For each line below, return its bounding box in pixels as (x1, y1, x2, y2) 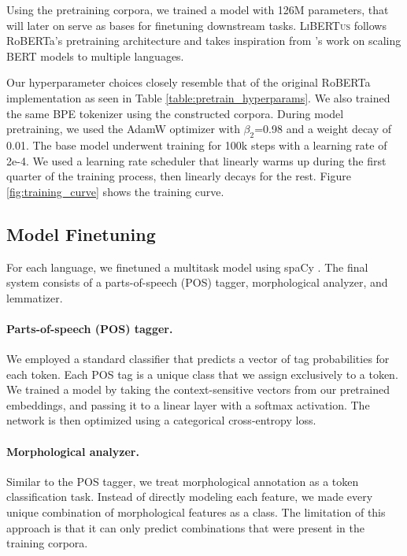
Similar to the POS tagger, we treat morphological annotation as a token (6, 473, 359, 489)
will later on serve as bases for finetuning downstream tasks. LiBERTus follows (6, 17, 387, 33)
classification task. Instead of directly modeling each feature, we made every (6, 488, 373, 505)
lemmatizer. (6, 289, 63, 306)
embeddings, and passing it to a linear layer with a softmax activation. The (6, 396, 370, 413)
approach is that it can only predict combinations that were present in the (6, 519, 364, 536)
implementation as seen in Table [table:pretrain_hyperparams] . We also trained (6, 89, 390, 106)
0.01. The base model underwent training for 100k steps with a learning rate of (6, 136, 387, 153)
